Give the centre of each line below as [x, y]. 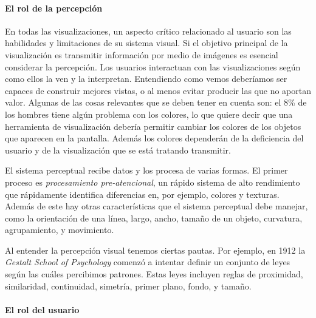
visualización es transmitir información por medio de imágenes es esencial [142, 54]
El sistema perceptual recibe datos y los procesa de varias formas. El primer [146, 170]
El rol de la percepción [54, 8]
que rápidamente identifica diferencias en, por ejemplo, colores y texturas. [142, 194]
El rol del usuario [42, 309]
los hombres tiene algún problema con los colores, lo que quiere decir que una [149, 114]
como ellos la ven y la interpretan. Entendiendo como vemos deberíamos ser [146, 79]
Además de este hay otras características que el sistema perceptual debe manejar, [156, 206]
